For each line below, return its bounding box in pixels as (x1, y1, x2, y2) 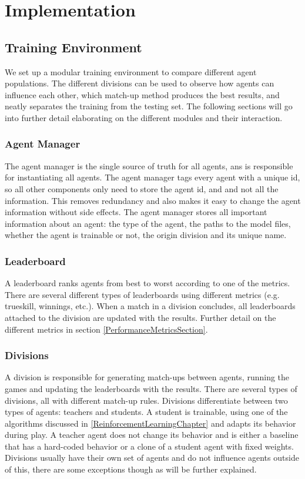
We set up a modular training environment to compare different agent (5, 65, 257, 78)
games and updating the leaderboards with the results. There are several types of (5, 382, 297, 394)
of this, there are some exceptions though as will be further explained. (5, 463, 257, 475)
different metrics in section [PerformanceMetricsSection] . (5, 323, 208, 335)
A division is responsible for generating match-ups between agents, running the (5, 371, 290, 383)
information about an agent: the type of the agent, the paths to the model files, (5, 217, 291, 229)
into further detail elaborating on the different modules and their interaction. (5, 111, 283, 123)
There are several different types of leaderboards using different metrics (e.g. (5, 288, 280, 300)
